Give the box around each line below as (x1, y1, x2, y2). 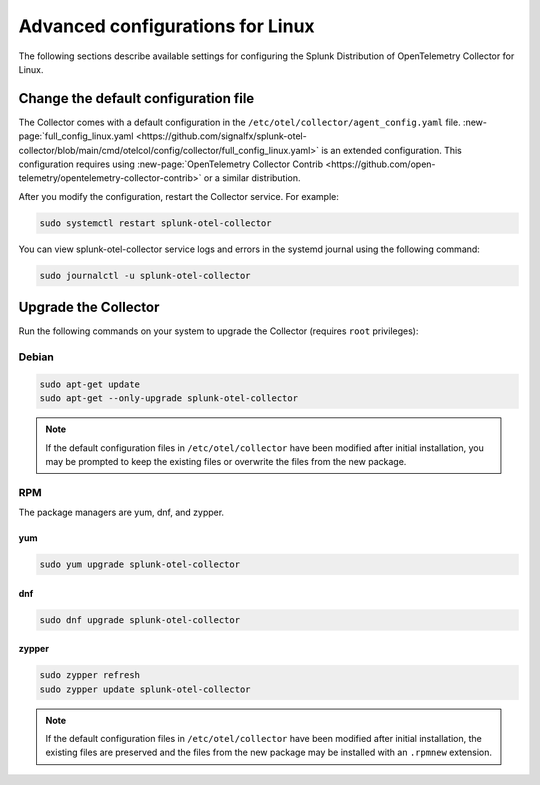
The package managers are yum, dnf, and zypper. (18, 506, 225, 519)
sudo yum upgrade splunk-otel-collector (39, 559, 240, 570)
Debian (18, 350, 54, 364)
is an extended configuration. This (321, 144, 462, 156)
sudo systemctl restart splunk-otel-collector (39, 217, 272, 229)
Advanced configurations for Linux (18, 15, 315, 37)
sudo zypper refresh (39, 670, 140, 681)
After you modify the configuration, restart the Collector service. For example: (18, 190, 339, 202)
